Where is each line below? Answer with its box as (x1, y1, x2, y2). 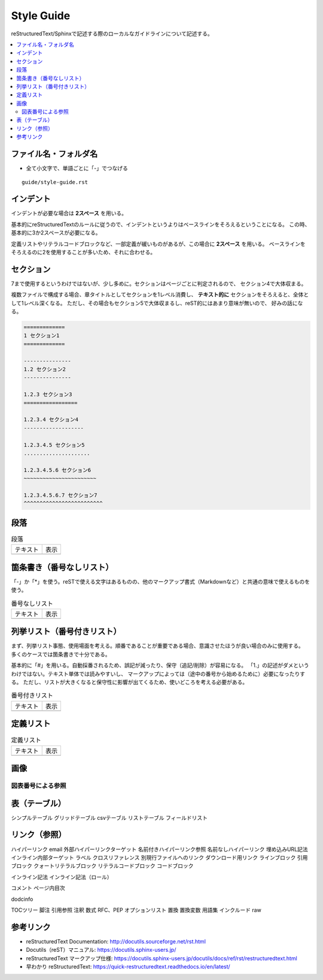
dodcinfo (11, 895, 33, 903)
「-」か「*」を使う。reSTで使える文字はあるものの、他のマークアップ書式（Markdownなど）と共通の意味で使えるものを (11, 578, 310, 585)
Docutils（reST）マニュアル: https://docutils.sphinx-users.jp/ (26, 946, 176, 954)
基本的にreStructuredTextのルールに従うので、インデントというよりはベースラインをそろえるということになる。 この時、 (11, 221, 310, 228)
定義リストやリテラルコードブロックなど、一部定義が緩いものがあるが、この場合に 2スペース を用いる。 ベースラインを (11, 240, 306, 247)
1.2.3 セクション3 (23, 391, 72, 398)
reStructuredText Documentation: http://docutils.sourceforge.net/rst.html (26, 937, 206, 945)
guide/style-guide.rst (22, 179, 89, 185)
